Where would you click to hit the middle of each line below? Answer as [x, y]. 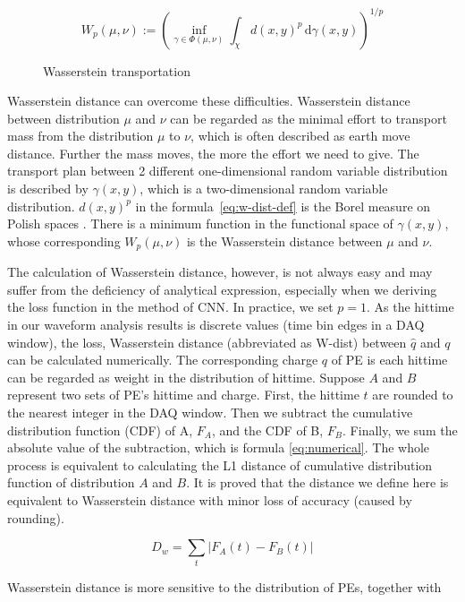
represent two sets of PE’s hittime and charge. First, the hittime [183, 395]
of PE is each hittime [389, 360]
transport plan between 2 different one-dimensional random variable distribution [228, 171]
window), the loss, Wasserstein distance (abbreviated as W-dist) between [207, 342]
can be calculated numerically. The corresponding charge [163, 360]
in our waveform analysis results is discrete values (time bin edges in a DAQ [216, 325]
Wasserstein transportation [117, 70]
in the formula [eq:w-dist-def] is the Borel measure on [283, 206]
